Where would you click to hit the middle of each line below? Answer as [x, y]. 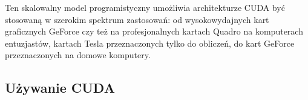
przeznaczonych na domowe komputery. [78, 55]
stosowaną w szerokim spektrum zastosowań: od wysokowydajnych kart [137, 19]
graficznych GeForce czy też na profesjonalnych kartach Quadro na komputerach [154, 31]
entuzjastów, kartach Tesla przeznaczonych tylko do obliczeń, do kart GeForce [150, 43]
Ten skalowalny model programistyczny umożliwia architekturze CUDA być [145, 7]
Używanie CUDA [60, 88]
